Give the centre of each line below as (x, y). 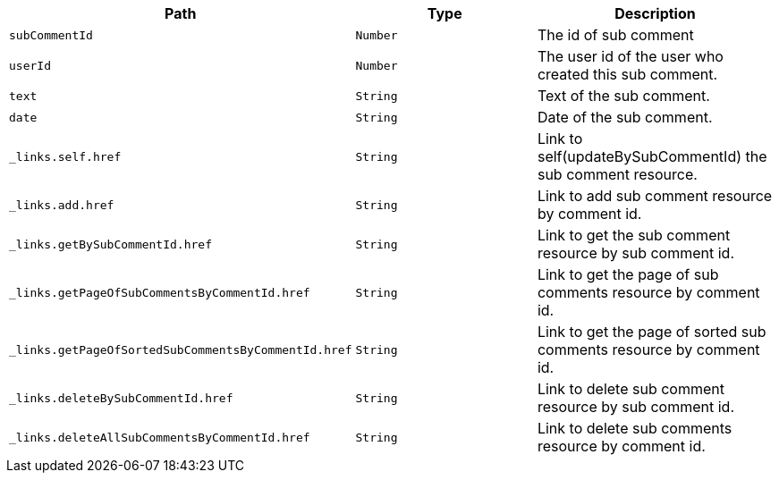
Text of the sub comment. (623, 96)
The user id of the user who (630, 56)
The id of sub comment (615, 35)
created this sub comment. (627, 74)
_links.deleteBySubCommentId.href (121, 398)
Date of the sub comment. (625, 117)
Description (655, 13)
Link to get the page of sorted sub (652, 332)
